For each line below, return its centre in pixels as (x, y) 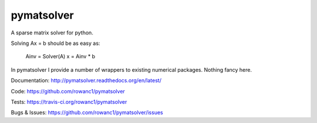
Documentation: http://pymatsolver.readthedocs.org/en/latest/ (86, 80)
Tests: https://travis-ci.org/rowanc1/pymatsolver (69, 101)
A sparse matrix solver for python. (52, 33)
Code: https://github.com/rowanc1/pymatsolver (68, 91)
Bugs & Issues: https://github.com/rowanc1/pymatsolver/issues (87, 113)
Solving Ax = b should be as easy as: (55, 43)
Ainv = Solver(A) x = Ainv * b (60, 57)
